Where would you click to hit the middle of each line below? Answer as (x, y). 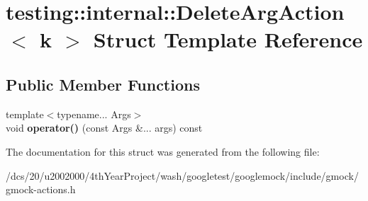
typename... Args (94, 114)
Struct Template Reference (228, 39)
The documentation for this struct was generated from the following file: (163, 151)
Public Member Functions (103, 84)
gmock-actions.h (41, 189)
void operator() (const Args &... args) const (104, 128)
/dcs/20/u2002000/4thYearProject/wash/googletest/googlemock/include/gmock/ (182, 175)
